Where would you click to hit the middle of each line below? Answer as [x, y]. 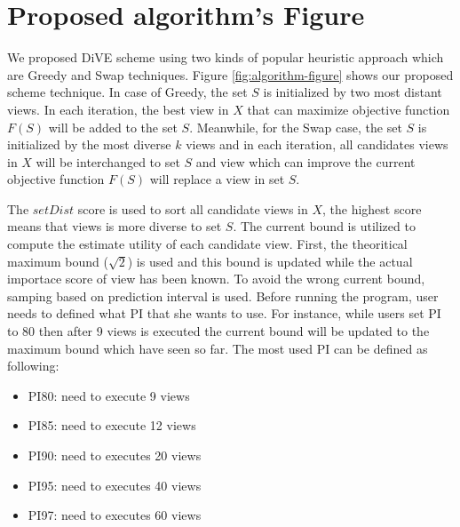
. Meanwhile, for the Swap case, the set [296, 127]
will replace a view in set [217, 179]
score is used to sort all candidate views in [193, 208]
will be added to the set [113, 127]
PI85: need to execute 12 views [112, 425]
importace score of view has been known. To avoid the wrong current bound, [216, 279]
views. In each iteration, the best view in [118, 109]
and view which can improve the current [305, 161]
